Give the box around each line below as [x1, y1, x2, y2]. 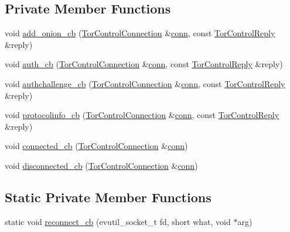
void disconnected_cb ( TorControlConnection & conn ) [5, 159, 198, 171]
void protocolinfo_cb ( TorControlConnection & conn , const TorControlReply [5, 109, 279, 121]
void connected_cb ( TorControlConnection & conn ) [5, 140, 188, 152]
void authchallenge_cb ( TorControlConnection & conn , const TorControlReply [5, 77, 285, 89]
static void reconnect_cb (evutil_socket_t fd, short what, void [5, 215, 231, 227]
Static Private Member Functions [5, 188, 211, 206]
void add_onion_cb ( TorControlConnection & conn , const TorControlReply [5, 27, 275, 39]
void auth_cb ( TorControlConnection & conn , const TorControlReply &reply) [5, 58, 283, 70]
